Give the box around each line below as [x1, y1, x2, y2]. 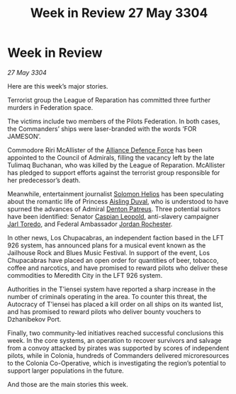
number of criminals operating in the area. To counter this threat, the [7, 292, 208, 300]
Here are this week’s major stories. [7, 81, 108, 90]
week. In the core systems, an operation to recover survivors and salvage [7, 336, 222, 344]
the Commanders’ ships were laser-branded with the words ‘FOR [7, 124, 197, 133]
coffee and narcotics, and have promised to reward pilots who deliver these [7, 264, 228, 272]
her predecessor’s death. [7, 176, 81, 184]
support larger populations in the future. [7, 366, 124, 375]
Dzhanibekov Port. [7, 315, 62, 323]
